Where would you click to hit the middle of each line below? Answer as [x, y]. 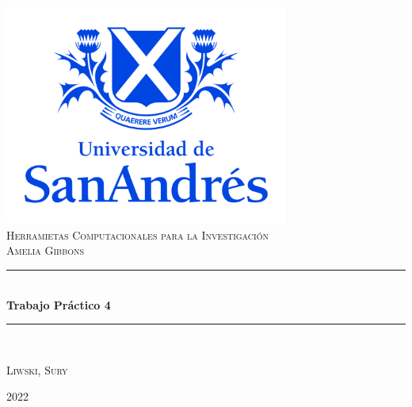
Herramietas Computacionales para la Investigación [137, 234]
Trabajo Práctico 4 [59, 304]
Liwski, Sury [37, 369]
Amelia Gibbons [46, 250]
